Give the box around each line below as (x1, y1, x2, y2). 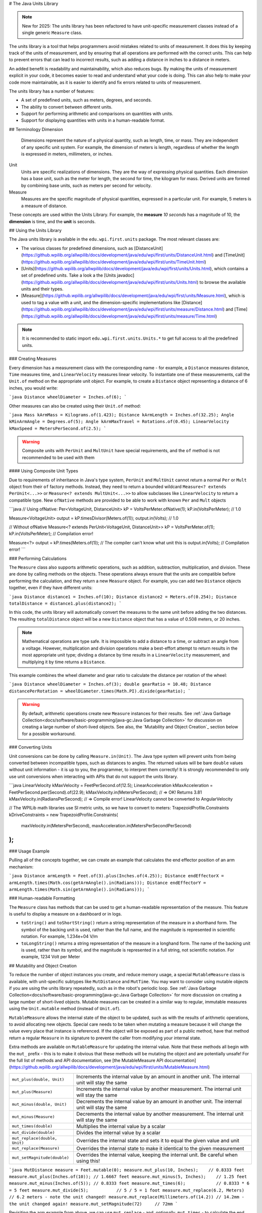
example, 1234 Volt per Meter (21, 954, 80, 960)
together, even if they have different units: (9, 585, 93, 590)
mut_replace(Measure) (12, 1146, 60, 1151)
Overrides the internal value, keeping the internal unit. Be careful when (76, 1151, 238, 1158)
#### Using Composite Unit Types (9, 468, 79, 474)
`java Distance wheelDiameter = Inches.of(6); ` (9, 394, 127, 400)
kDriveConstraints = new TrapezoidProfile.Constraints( (9, 812, 118, 818)
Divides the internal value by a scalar (76, 1129, 161, 1136)
